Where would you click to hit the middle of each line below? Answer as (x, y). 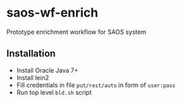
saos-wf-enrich (52, 13)
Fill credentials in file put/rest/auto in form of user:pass (96, 85)
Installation (31, 54)
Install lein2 (33, 77)
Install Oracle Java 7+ (47, 70)
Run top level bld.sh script (54, 92)
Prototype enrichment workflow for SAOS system (76, 32)
